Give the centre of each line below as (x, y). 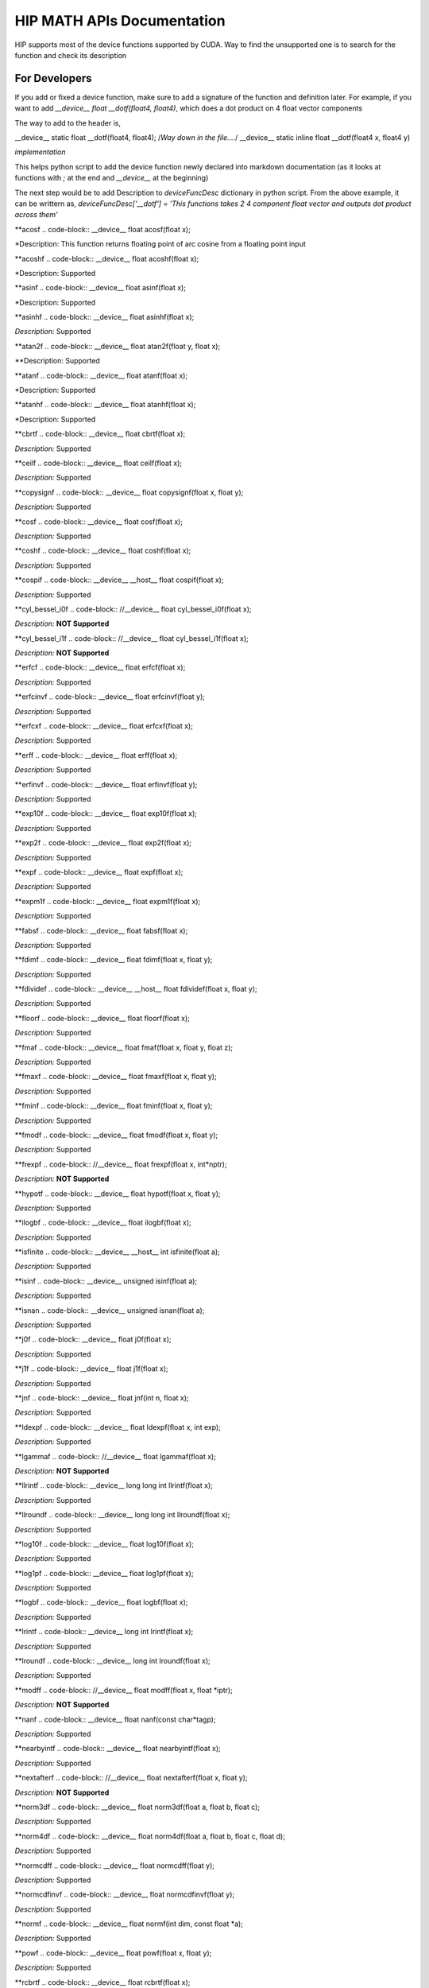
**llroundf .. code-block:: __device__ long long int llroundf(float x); (122, 1515)
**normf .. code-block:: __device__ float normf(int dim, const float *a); (129, 1924)
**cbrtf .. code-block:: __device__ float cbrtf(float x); (100, 434)
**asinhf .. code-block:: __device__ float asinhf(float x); (104, 317)
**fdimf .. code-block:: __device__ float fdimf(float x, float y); (114, 960)
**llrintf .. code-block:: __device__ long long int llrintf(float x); (114, 1485)
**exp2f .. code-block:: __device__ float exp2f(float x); (103, 843)
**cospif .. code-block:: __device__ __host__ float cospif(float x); (119, 580)
